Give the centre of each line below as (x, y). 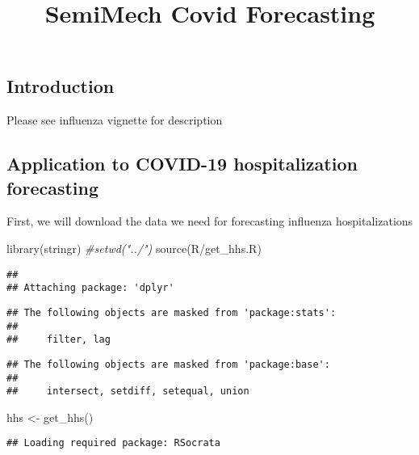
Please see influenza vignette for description (115, 120)
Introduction (61, 86)
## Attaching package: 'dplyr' (90, 288)
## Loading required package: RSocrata (113, 443)
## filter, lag (59, 340)
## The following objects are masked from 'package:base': (168, 364)
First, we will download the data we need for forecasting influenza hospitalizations (210, 221)
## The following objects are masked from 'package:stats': (172, 312)
